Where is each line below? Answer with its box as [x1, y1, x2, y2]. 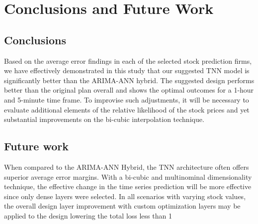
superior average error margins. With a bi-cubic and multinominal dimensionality [4, 171, 252, 182]
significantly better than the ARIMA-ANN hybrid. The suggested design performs [4, 75, 255, 85]
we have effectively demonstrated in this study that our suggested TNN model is [4, 65, 250, 76]
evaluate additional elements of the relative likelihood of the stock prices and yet [4, 104, 250, 114]
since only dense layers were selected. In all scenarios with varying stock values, [4, 191, 246, 201]
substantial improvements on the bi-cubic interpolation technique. [4, 114, 204, 124]
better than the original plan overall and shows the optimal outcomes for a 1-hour [4, 85, 254, 95]
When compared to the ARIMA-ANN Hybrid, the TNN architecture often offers [4, 161, 249, 172]
